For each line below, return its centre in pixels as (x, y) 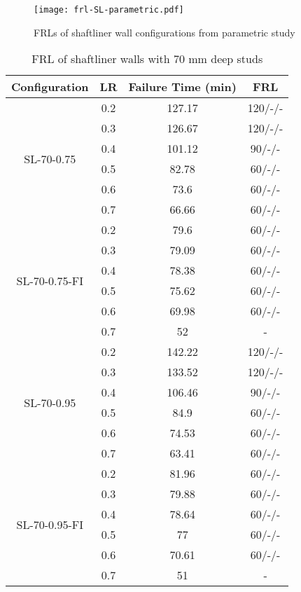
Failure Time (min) (182, 87)
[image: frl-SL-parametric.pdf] (109, 10)
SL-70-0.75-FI (50, 280)
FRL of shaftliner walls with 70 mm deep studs (147, 59)
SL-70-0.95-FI (50, 524)
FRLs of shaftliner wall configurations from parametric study (164, 32)
